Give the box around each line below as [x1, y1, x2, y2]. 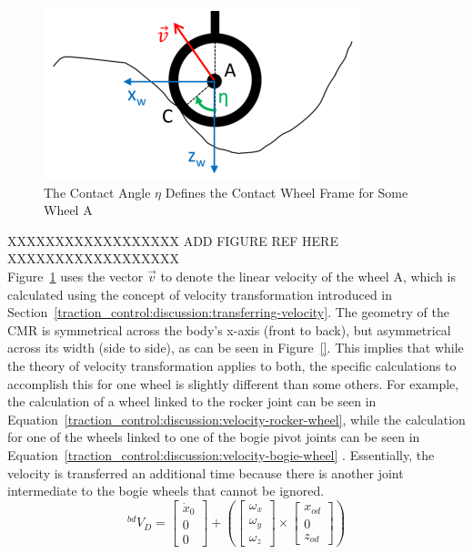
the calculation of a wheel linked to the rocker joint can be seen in [7, 392, 377, 411]
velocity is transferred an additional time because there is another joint [7, 463, 404, 482]
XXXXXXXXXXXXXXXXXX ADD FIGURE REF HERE [7, 231, 338, 250]
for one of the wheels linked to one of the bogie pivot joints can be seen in [7, 427, 420, 446]
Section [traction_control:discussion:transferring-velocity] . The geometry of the [7, 303, 449, 322]
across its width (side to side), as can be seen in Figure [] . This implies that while [7, 338, 464, 357]
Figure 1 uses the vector [7, 266, 144, 285]
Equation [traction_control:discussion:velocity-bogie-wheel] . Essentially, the [7, 445, 435, 464]
